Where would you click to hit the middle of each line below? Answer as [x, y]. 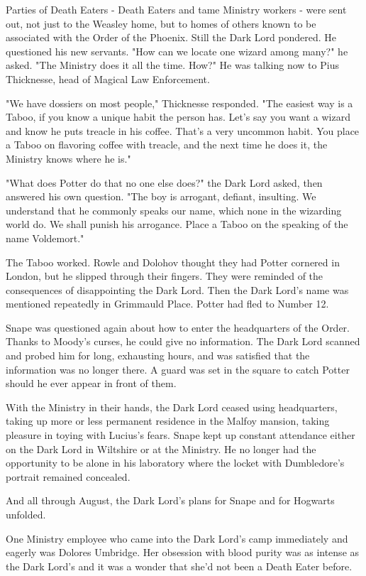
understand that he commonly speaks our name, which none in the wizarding [174, 210]
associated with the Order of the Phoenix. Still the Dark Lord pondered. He [171, 37]
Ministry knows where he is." [68, 158]
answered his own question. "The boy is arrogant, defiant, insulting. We [161, 196]
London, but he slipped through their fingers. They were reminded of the [165, 276]
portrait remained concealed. [68, 476]
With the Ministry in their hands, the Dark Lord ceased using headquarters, [172, 407]
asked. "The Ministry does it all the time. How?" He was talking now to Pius [172, 65]
